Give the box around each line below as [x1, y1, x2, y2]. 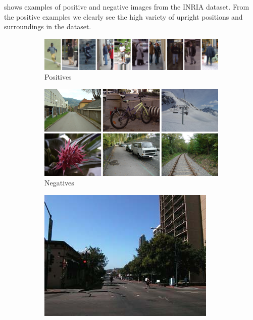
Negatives [44, 177, 74, 188]
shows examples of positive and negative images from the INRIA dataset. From [4, 2, 249, 12]
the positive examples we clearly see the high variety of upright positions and [4, 11, 243, 22]
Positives [44, 72, 72, 82]
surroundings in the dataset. [4, 21, 91, 32]
